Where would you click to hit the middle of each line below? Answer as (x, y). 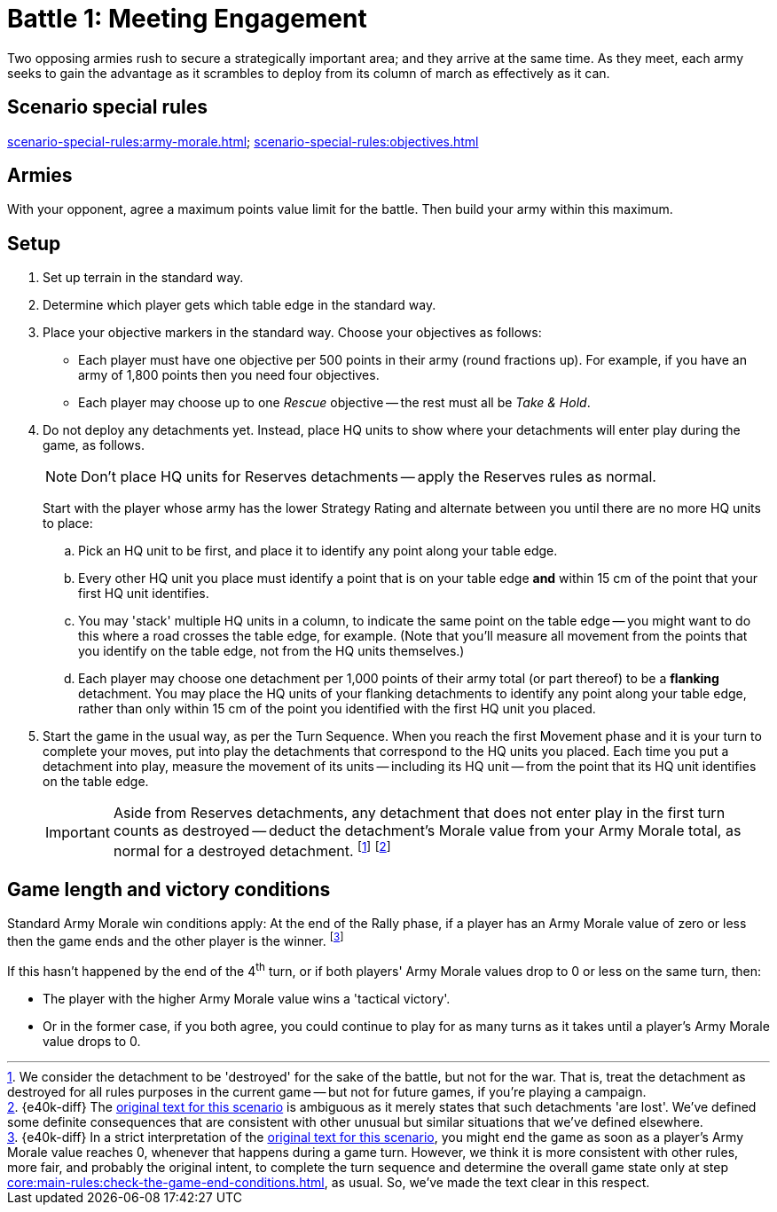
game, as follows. (94, 445)
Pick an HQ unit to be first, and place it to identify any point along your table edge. (318, 551)
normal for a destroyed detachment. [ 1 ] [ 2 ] (252, 850)
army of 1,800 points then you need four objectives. (229, 375)
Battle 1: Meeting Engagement (187, 19)
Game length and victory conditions (169, 890)
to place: (68, 523)
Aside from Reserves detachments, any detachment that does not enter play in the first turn (419, 813)
